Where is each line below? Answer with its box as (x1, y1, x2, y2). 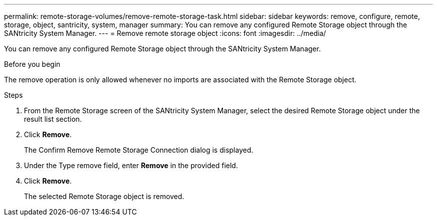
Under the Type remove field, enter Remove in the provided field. (24, 161, 238, 170)
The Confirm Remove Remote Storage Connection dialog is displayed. (24, 146, 253, 154)
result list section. (24, 115, 82, 123)
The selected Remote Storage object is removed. (24, 192, 185, 201)
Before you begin (4, 60, 60, 68)
